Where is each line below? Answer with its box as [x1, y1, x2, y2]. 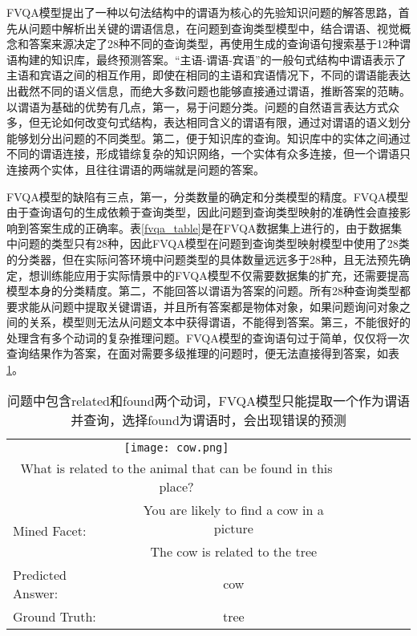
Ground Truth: [13, 606, 96, 626]
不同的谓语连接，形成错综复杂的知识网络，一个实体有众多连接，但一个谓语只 [6, 145, 411, 162]
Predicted [13, 565, 67, 584]
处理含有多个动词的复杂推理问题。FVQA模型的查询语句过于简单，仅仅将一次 [6, 329, 410, 346]
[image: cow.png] [123, 440, 229, 454]
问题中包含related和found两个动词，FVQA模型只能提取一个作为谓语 [6, 391, 411, 410]
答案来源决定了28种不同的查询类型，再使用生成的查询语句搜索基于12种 [28, 35, 399, 52]
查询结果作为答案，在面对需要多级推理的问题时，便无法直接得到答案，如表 [6, 345, 399, 362]
